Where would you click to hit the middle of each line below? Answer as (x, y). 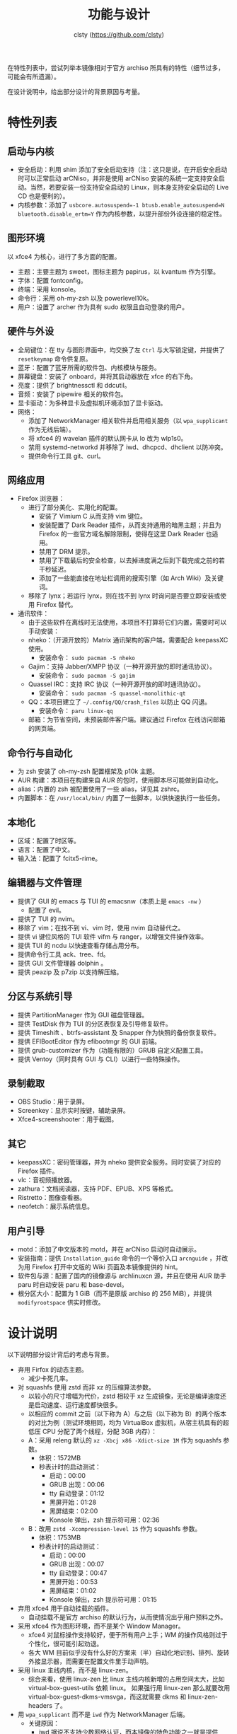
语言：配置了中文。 (46, 849)
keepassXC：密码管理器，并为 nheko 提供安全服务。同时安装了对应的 (119, 1162)
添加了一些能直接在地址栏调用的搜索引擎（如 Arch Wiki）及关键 (131, 578)
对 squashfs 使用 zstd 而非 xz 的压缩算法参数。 (86, 1387)
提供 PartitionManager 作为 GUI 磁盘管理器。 (83, 1015)
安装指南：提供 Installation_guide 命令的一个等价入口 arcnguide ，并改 (123, 1258)
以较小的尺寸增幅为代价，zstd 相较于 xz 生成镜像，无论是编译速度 (124, 1396)
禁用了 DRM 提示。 (66, 552)
